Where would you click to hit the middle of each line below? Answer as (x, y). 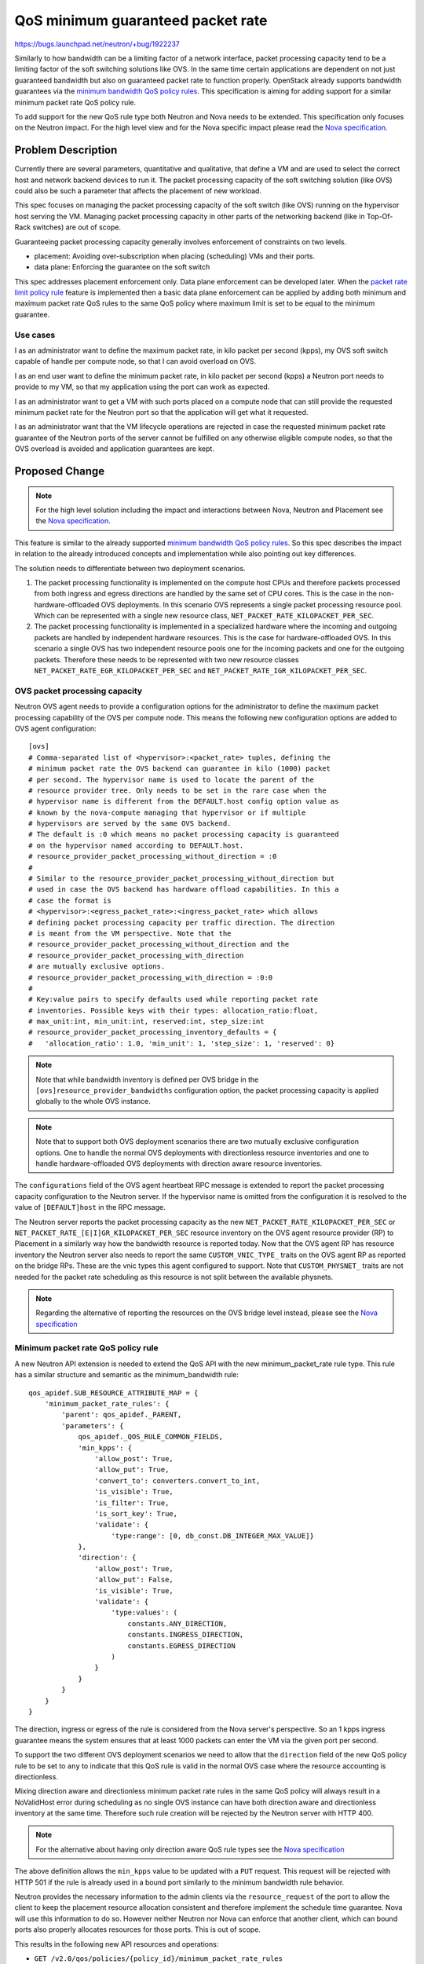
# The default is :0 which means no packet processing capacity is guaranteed (184, 834)
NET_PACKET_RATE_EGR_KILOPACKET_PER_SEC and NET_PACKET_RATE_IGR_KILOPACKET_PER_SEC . (201, 671)
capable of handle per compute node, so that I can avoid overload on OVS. (135, 361)
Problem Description (66, 150)
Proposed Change (60, 471)
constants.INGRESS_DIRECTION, (186, 1635)
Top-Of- (380, 216)
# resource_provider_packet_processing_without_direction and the (159, 944)
